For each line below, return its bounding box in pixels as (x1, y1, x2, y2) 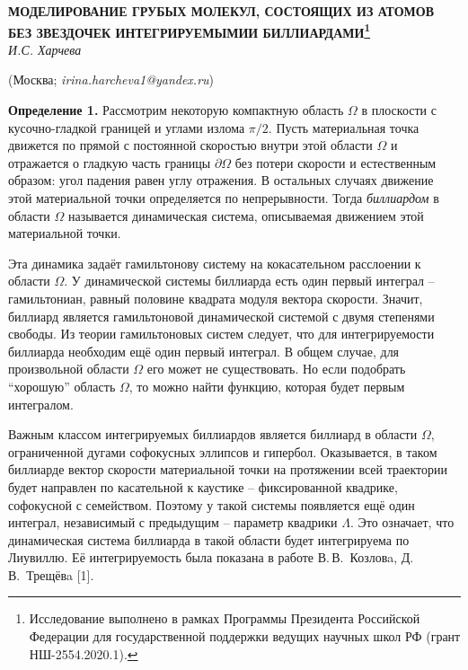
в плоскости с (361, 101, 437, 119)
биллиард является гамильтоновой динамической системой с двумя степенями (8, 306, 435, 325)
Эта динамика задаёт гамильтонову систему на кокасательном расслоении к (8, 253, 421, 272)
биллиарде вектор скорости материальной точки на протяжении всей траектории (8, 460, 447, 479)
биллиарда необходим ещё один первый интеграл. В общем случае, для (8, 341, 400, 360)
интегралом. (8, 394, 74, 413)
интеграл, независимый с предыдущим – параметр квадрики (8, 513, 338, 532)
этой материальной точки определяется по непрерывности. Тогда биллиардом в (8, 189, 439, 207)
